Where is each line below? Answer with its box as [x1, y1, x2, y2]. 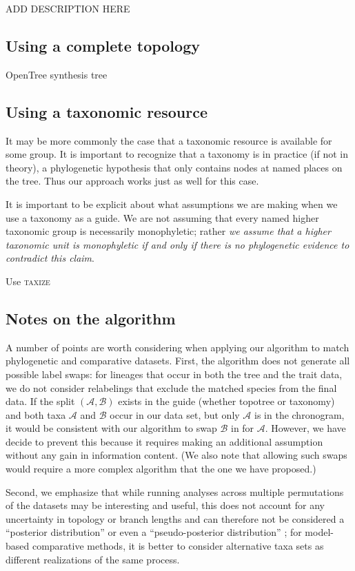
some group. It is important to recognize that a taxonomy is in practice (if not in [6, 147, 348, 161]
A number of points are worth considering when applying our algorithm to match [6, 340, 349, 354]
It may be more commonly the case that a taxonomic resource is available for [6, 133, 332, 147]
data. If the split [6, 394, 75, 408]
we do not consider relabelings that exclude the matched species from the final [6, 380, 337, 395]
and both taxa [6, 407, 66, 422]
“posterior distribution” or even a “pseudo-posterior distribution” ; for [6, 525, 302, 539]
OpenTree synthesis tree [6, 67, 108, 81]
